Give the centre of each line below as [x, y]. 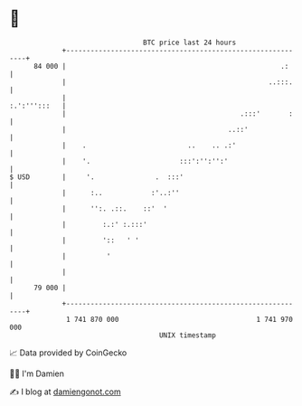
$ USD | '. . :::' [96, 177]
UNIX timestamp [188, 335]
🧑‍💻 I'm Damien [37, 373]
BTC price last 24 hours [190, 42]
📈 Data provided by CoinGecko [68, 353]
